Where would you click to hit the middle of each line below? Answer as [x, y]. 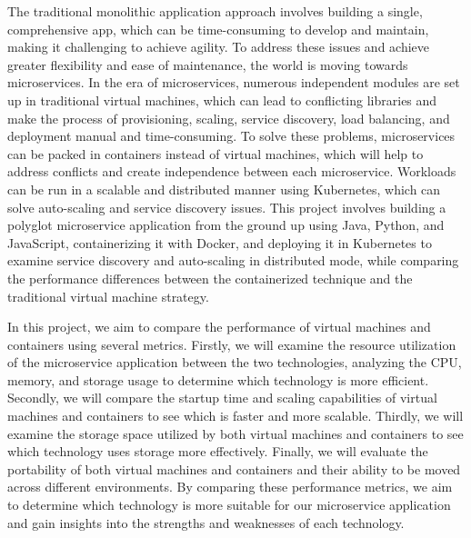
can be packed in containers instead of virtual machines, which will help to [215, 153]
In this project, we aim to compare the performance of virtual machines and [219, 327]
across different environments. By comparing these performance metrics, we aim [230, 487]
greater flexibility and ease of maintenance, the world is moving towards [208, 64]
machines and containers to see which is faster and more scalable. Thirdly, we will [235, 416]
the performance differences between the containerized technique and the [210, 278]
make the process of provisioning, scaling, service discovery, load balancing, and [229, 118]
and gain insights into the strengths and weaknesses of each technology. [206, 522]
